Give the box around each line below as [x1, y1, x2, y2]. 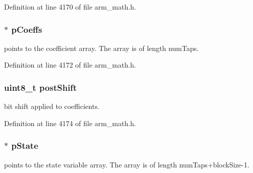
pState [11, 139, 38, 152]
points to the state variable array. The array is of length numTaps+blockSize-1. [4, 159, 249, 169]
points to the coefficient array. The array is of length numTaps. [4, 42, 199, 53]
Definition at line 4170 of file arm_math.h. [4, 2, 136, 12]
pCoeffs [11, 23, 42, 35]
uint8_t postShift [4, 81, 77, 93]
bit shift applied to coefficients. [4, 101, 100, 111]
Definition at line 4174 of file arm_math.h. [4, 118, 136, 128]
